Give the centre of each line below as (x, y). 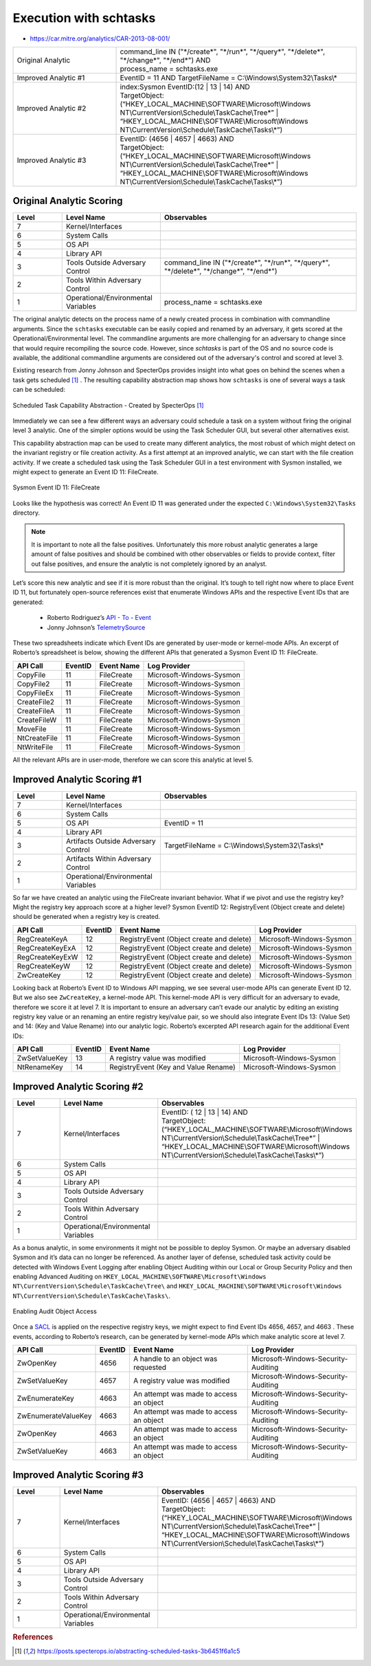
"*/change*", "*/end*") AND (165, 60)
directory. (26, 513)
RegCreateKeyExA (46, 948)
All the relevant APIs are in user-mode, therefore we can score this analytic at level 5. (133, 759)
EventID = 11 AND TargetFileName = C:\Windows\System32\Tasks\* (229, 78)
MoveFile (32, 729)
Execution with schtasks (84, 18)
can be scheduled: (39, 390)
